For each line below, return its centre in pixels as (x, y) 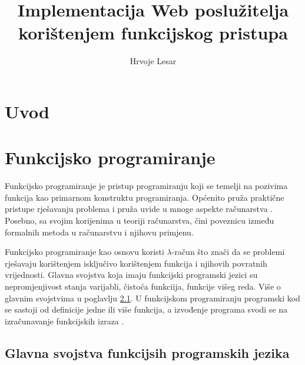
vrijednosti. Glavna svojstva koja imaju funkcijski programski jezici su (131, 275)
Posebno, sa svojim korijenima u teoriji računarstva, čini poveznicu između (140, 220)
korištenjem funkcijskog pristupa (153, 33)
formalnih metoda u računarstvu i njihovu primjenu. (99, 232)
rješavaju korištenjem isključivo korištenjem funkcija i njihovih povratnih (136, 263)
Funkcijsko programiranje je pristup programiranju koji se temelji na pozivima (146, 186)
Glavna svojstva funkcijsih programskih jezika (147, 352)
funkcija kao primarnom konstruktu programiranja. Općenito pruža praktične (145, 197)
